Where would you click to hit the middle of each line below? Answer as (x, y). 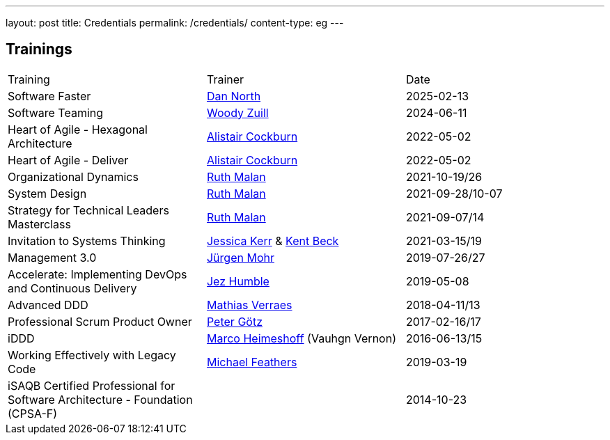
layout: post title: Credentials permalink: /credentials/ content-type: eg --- (175, 23)
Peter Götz (234, 321)
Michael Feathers (252, 362)
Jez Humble (238, 281)
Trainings (39, 49)
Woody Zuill (237, 112)
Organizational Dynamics (73, 176)
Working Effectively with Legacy (92, 355)
